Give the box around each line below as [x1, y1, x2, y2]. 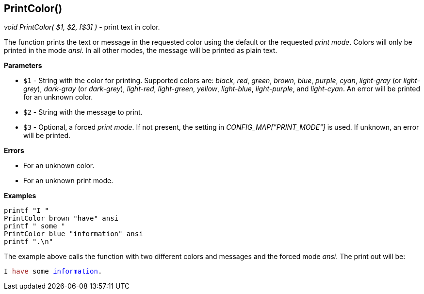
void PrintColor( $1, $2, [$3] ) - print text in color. [4, 23, 160, 32]
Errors [4, 146, 24, 155]
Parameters [4, 61, 42, 70]
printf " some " [4, 222, 65, 230]
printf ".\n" [4, 238, 53, 246]
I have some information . [4, 267, 102, 276]
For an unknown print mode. [23, 176, 114, 185]
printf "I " [4, 207, 49, 215]
